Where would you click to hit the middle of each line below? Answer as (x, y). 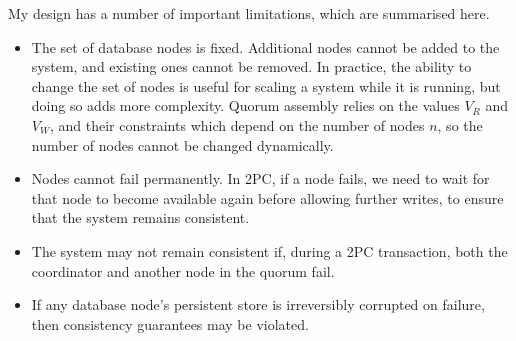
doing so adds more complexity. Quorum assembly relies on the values (245, 105)
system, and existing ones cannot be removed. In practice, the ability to (251, 66)
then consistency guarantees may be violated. (170, 323)
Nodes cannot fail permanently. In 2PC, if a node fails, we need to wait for (260, 178)
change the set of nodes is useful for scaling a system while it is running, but (266, 85)
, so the (460, 124)
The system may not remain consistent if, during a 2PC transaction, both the (269, 250)
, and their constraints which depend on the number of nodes (237, 124)
